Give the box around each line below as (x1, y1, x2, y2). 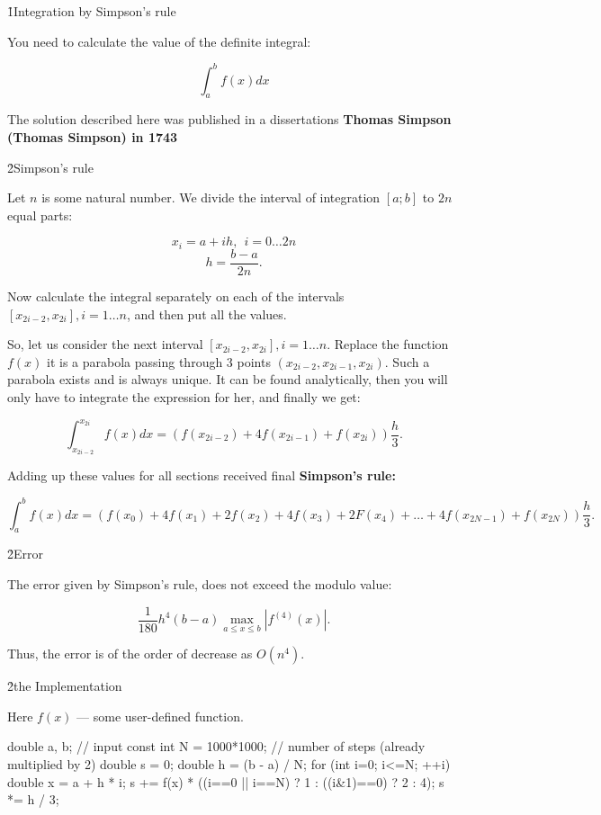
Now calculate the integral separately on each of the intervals (7, 286, 345, 305)
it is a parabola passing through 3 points (47, 352, 271, 371)
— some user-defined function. (76, 706, 244, 725)
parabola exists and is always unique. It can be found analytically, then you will (7, 370, 448, 389)
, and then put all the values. (126, 304, 287, 323)
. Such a (384, 352, 430, 371)
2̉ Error (7, 544, 43, 563)
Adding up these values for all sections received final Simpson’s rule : (7, 466, 396, 485)
